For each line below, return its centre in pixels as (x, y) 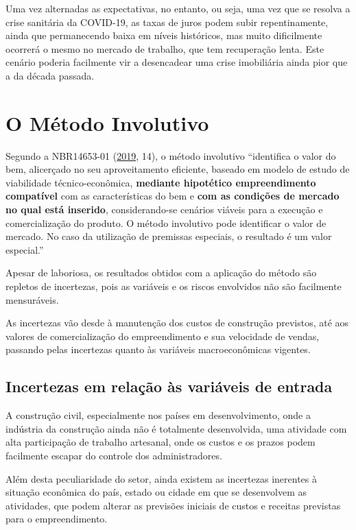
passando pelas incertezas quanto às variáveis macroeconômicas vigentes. (158, 349)
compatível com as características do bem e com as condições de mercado (173, 196)
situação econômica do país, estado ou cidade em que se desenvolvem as (156, 492)
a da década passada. (50, 75)
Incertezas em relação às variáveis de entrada (169, 386)
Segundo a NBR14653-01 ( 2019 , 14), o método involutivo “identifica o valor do (171, 155)
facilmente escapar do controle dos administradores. (114, 455)
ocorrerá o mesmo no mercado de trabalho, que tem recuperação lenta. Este (165, 48)
